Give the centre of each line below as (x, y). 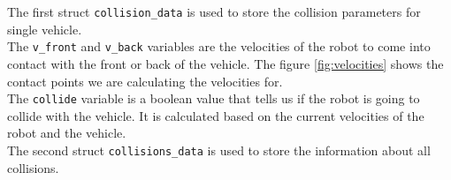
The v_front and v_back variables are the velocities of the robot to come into (219, 46)
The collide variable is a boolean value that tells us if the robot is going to (214, 98)
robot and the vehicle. (67, 133)
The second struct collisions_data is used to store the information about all (219, 150)
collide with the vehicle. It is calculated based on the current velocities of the (216, 115)
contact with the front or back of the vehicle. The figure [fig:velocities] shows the (225, 63)
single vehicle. (45, 29)
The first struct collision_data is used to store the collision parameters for (214, 11)
